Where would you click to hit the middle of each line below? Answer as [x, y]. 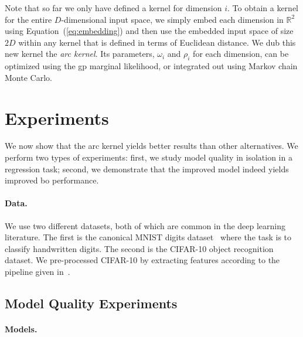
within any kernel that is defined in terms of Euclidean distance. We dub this [157, 42]
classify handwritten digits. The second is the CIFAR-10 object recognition [139, 248]
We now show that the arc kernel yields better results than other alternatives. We [151, 146]
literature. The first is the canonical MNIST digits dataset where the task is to [148, 237]
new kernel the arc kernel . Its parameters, [80, 54]
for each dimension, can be [241, 54]
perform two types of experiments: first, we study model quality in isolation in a [149, 157]
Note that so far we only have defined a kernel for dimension [113, 8]
